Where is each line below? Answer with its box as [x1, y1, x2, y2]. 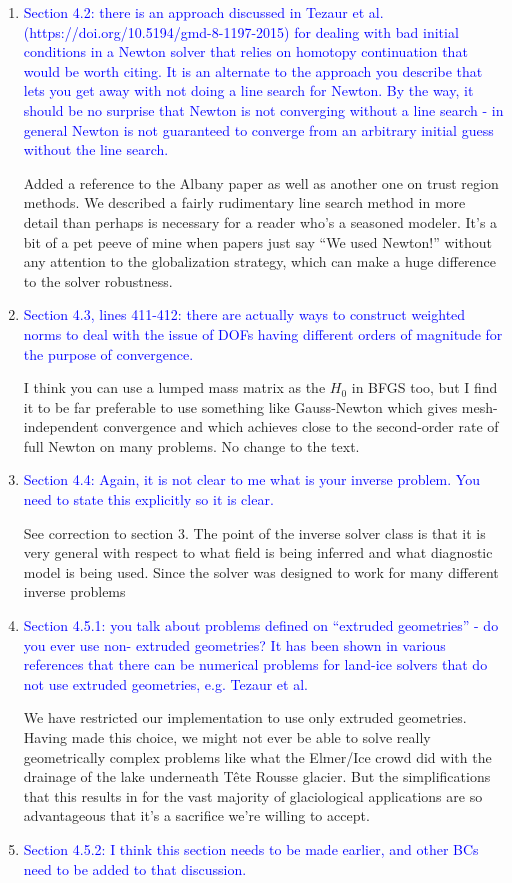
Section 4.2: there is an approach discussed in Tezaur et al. [23, 2, 384, 22]
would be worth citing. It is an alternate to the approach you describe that [23, 60, 483, 81]
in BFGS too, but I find [351, 377, 498, 398]
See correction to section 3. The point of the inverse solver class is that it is [23, 522, 486, 543]
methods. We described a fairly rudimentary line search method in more [23, 192, 466, 213]
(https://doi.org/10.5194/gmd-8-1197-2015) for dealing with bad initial [23, 21, 459, 42]
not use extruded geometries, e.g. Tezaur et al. [23, 673, 308, 694]
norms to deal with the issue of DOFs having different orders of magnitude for [23, 323, 503, 344]
